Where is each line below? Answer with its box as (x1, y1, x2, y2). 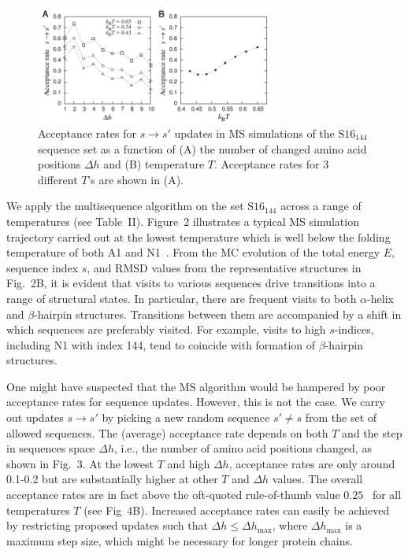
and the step (342, 424, 402, 441)
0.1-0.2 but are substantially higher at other (6, 471, 218, 487)
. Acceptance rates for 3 (214, 156, 329, 172)
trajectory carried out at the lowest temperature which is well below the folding (6, 228, 391, 245)
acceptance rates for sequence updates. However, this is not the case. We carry (6, 393, 385, 410)
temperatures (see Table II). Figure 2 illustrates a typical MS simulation (6, 212, 359, 229)
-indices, (334, 321, 374, 338)
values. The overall (272, 471, 363, 487)
